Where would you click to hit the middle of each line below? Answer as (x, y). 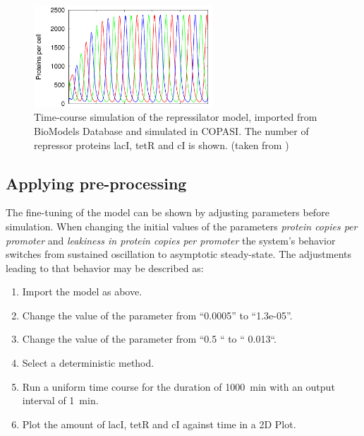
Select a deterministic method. (88, 363)
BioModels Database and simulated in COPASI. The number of (171, 130)
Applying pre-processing (96, 183)
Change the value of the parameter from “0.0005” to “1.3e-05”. (157, 315)
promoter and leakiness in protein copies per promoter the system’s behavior (171, 240)
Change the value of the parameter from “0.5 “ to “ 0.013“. (149, 339)
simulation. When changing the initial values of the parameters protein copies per (182, 226)
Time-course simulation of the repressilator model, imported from (176, 117)
